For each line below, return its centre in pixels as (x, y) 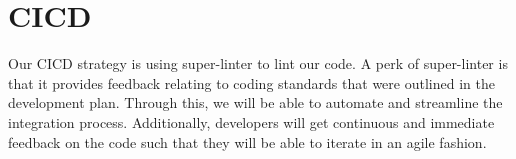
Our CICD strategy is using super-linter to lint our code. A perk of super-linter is (258, 63)
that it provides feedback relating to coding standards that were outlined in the (251, 82)
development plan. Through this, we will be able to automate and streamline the (255, 102)
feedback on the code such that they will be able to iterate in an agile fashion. (247, 141)
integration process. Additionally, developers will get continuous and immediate (251, 121)
